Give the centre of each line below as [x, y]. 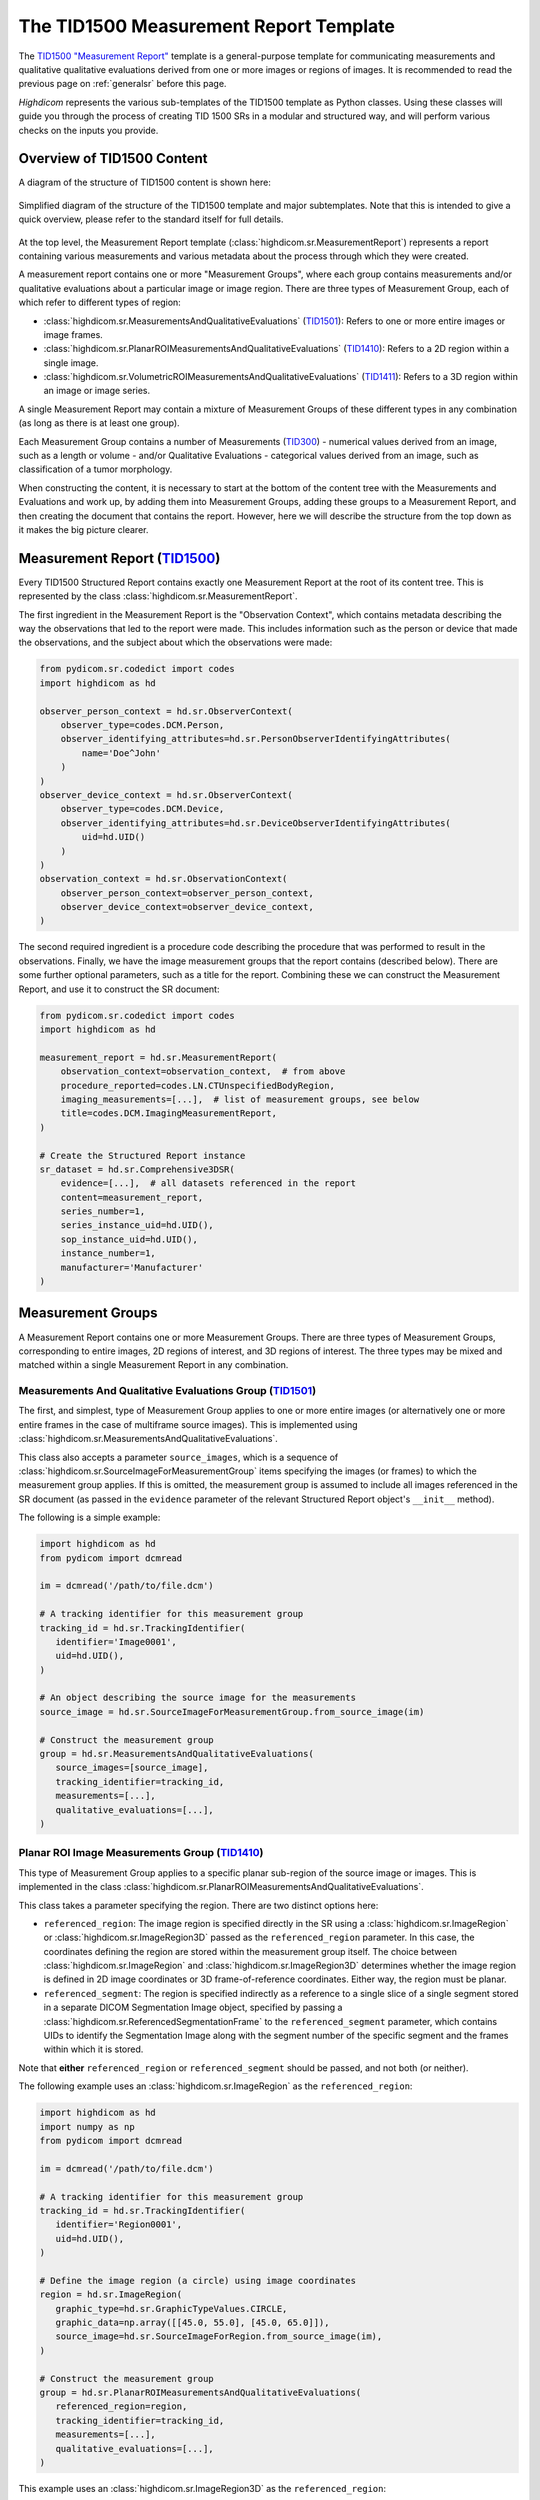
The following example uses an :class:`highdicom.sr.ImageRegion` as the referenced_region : [215, 2086]
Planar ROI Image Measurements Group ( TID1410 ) [141, 1853]
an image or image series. [97, 391]
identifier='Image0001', [116, 1641]
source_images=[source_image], [132, 1768]
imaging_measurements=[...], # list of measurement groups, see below [240, 1099]
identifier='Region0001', [119, 2224]
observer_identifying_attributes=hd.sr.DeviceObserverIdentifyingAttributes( [256, 823]
